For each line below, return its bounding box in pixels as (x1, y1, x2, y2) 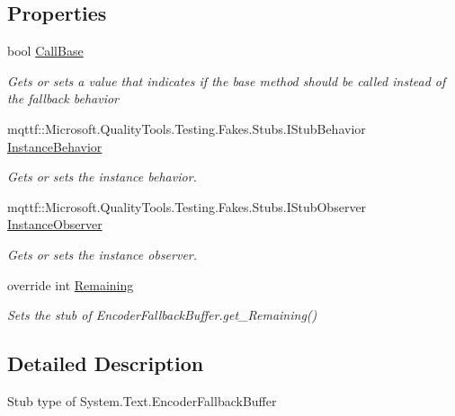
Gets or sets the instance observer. (7, 244, 198, 263)
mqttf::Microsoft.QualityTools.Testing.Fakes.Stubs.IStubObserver (7, 197, 367, 216)
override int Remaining (7, 275, 134, 294)
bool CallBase (7, 41, 84, 60)
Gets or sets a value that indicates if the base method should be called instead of (7, 71, 446, 90)
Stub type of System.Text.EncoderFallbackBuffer (7, 391, 277, 410)
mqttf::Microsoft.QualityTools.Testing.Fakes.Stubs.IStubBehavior (7, 119, 366, 137)
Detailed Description (7, 350, 204, 377)
